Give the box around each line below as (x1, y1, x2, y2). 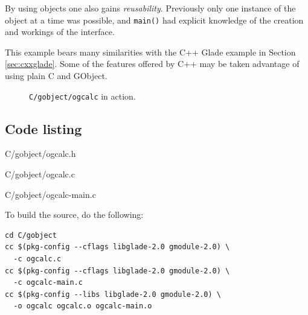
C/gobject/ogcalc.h (5, 147, 76, 160)
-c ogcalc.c (13, 255, 62, 264)
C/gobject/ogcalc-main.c (5, 188, 96, 200)
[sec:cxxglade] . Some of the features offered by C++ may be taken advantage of (5, 57, 300, 70)
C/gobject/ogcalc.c (5, 168, 75, 180)
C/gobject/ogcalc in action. (29, 89, 136, 102)
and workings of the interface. (5, 25, 115, 38)
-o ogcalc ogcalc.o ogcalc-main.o (13, 302, 152, 311)
